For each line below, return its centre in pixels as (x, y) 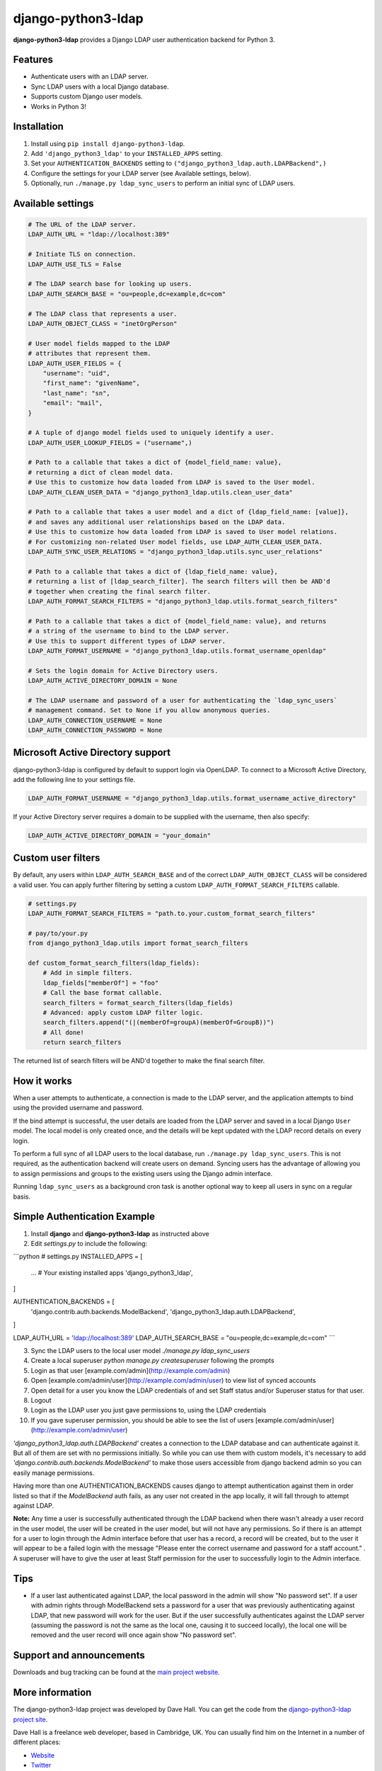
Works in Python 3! (58, 106)
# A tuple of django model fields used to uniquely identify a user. (151, 433)
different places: (37, 1742)
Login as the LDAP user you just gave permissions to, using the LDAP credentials (149, 1410)
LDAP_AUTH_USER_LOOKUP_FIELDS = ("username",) (110, 442)
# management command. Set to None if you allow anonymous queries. (149, 711)
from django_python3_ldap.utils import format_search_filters (138, 943)
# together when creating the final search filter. (120, 591)
